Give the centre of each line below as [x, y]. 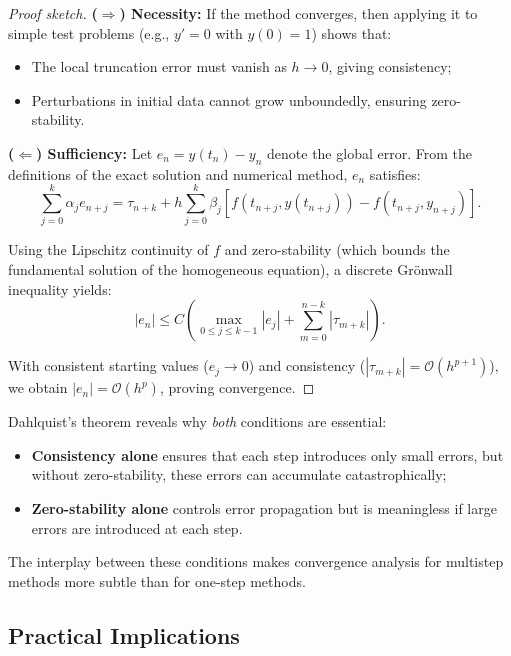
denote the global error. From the [369, 152]
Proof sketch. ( [53, 13]
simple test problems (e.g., [89, 32]
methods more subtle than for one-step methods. [157, 580]
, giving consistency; [390, 66]
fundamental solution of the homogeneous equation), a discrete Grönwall [230, 269]
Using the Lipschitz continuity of [108, 249]
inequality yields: [60, 288]
